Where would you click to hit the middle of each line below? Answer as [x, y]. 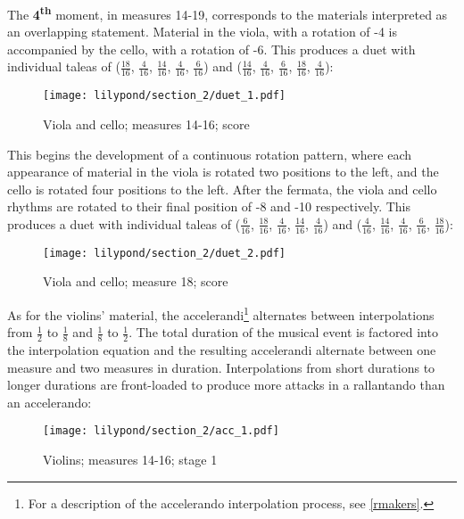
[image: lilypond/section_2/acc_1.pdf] [161, 431]
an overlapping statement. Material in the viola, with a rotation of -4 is [203, 32]
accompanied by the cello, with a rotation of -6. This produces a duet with [211, 49]
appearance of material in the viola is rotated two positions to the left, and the [223, 172]
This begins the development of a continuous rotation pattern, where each [210, 154]
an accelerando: [50, 402]
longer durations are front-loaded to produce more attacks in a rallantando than [226, 385]
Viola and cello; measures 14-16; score [146, 124]
